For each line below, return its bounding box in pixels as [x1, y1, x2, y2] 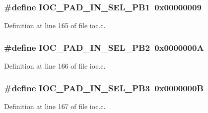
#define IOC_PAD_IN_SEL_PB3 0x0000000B [4, 81, 204, 94]
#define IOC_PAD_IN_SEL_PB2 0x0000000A [4, 41, 204, 53]
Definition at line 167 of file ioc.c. [4, 101, 106, 111]
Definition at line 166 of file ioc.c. [4, 61, 106, 71]
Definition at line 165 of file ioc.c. [4, 20, 106, 31]
